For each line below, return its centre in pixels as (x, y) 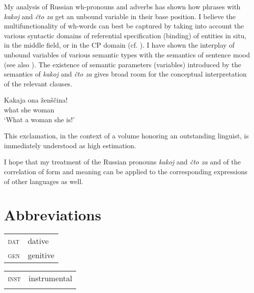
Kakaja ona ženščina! (36, 100)
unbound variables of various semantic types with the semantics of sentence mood (127, 54)
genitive (41, 255)
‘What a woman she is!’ (40, 119)
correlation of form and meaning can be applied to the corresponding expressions (126, 171)
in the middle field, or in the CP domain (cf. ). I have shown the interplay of (119, 45)
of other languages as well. (44, 181)
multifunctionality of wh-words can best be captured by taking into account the (124, 26)
